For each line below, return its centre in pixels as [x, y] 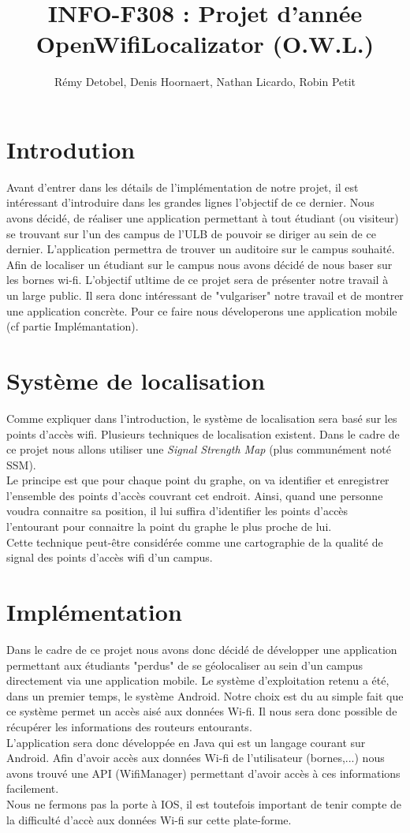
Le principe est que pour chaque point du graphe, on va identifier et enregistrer [198, 480]
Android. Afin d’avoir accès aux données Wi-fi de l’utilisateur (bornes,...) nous [196, 758]
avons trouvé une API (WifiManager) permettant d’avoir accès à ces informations [203, 773]
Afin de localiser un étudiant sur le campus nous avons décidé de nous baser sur [199, 264]
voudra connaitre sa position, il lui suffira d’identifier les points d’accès [177, 511]
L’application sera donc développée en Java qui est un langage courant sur [186, 742]
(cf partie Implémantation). [73, 326]
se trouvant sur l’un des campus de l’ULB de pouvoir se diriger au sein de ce [191, 233]
